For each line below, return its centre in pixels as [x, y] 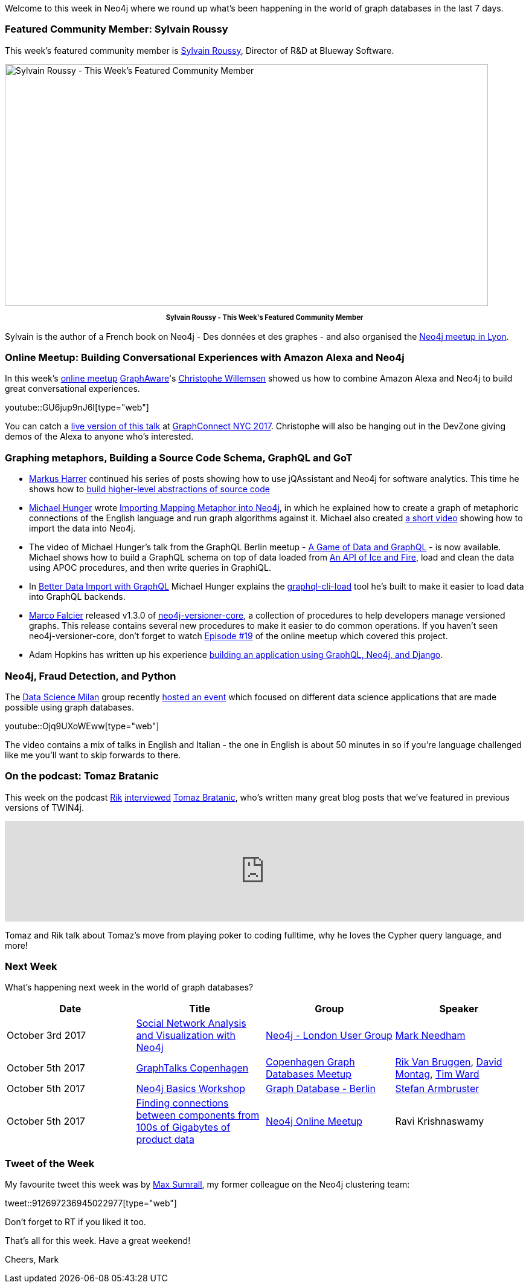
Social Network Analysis [191, 1023]
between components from [198, 1115]
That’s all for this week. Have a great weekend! [98, 1241]
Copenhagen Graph [310, 1062]
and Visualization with [186, 1036]
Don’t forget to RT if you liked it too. [75, 1222]
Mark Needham [430, 1036]
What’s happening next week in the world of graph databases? [129, 987]
